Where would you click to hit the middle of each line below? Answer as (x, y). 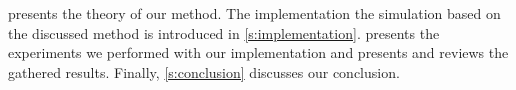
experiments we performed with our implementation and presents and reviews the (258, 52)
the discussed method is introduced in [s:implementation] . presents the (224, 32)
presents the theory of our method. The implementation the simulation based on (254, 13)
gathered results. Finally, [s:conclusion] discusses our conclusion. (204, 71)
